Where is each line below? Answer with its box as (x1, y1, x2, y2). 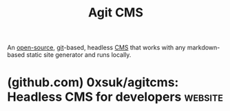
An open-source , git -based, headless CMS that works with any (7, 43, 186, 52)
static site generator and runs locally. (26, 51, 132, 59)
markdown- (187, 43, 220, 52)
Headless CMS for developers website (7, 89, 224, 105)
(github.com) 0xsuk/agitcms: (7, 75, 179, 90)
